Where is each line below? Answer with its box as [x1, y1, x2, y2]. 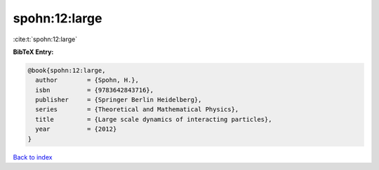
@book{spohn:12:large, [27, 66, 106, 74]
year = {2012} [35, 125, 117, 133]
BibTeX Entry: [13, 48, 54, 56]
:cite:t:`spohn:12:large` [13, 35, 77, 43]
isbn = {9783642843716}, [35, 86, 154, 94]
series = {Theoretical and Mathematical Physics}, [35, 106, 239, 113]
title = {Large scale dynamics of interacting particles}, [35, 115, 272, 123]
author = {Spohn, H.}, [35, 76, 140, 84]
